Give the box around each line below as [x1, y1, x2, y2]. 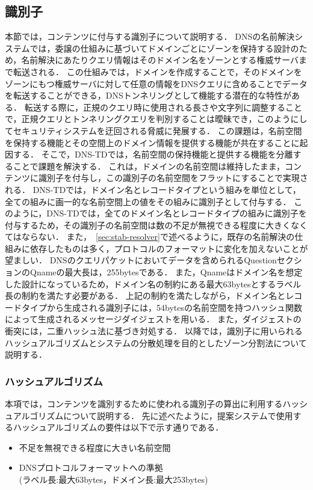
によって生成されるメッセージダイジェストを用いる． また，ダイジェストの [5, 313, 302, 325]
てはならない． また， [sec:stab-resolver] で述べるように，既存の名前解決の [5, 230, 295, 243]
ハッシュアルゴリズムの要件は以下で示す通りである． [13, 421, 224, 433]
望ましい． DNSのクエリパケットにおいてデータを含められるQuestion [5, 254, 277, 266]
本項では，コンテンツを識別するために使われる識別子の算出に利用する [5, 397, 283, 410]
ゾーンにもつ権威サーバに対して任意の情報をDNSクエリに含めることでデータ [5, 77, 308, 90]
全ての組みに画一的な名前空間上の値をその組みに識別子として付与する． [5, 195, 291, 207]
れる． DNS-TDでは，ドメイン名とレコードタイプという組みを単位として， [5, 183, 301, 195]
